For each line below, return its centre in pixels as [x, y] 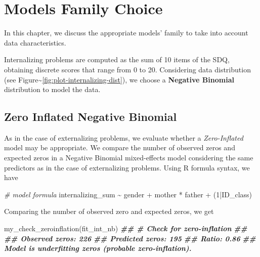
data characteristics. [35, 42]
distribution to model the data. [52, 89]
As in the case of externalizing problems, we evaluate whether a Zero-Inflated [124, 137]
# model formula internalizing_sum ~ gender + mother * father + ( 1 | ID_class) [128, 194]
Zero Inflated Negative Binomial [91, 117]
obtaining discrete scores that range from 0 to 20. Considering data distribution [127, 69]
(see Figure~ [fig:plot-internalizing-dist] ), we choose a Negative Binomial [119, 79]
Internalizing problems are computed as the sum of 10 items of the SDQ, [117, 59]
